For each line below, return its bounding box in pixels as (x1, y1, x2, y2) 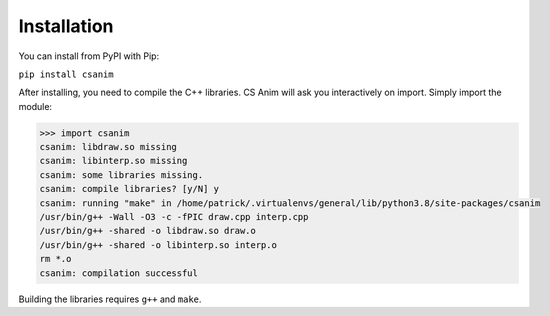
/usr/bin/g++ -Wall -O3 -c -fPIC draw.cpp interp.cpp (39, 211, 309, 223)
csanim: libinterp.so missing (39, 155, 188, 167)
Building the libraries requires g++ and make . (18, 293, 202, 305)
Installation (18, 15, 114, 37)
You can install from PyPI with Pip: (18, 50, 160, 62)
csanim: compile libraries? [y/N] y (39, 183, 220, 195)
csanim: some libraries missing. (39, 169, 204, 180)
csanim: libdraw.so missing (39, 141, 177, 153)
